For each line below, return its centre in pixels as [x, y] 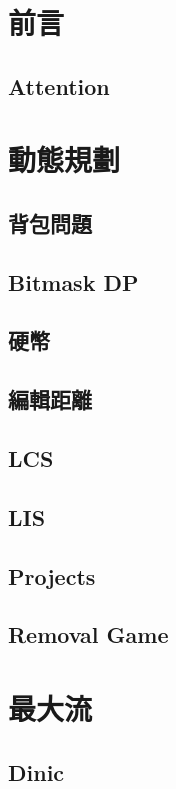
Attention [59, 85]
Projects [52, 575]
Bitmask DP [73, 281]
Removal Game [88, 634]
